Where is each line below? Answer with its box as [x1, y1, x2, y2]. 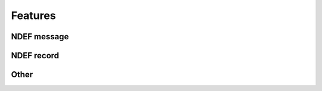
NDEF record [11, 51, 60, 61]
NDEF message [11, 32, 69, 42]
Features [11, 9, 56, 22]
